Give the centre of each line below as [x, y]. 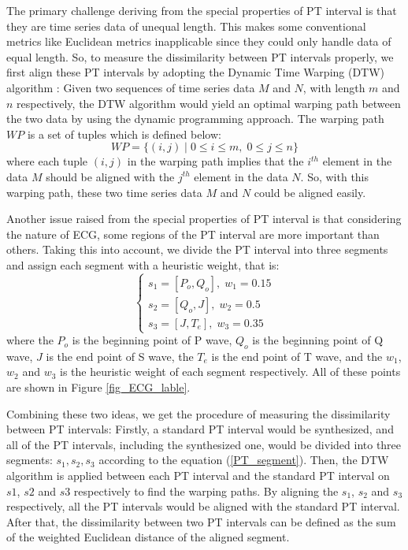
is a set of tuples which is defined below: [124, 134]
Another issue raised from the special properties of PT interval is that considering [204, 219]
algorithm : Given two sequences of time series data [131, 87]
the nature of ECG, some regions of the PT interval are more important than [193, 234]
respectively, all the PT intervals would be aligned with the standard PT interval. [203, 506]
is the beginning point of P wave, [152, 340]
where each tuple [47, 161]
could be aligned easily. [310, 192]
